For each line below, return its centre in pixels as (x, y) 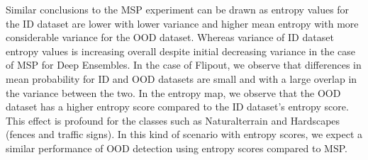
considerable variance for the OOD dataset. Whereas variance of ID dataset (170, 37)
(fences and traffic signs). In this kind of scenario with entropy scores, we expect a (184, 134)
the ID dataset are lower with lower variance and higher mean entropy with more (182, 23)
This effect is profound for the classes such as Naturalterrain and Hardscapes (173, 120)
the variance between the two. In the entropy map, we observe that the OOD (173, 92)
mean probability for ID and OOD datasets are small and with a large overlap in (182, 78)
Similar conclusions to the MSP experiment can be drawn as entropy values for (178, 9)
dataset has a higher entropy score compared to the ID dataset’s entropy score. (177, 107)
